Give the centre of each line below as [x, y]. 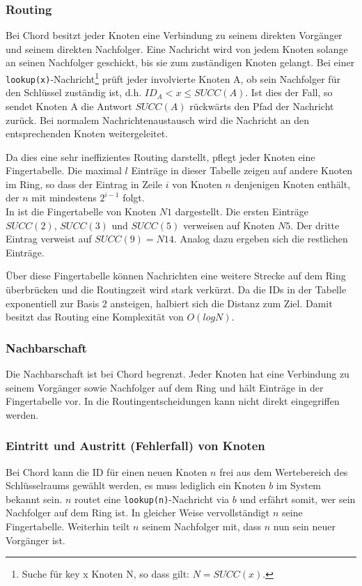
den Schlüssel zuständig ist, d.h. [74, 92]
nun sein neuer [305, 526]
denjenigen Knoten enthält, [292, 184]
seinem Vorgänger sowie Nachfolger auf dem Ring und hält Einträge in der [165, 387]
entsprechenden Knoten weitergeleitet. [87, 133]
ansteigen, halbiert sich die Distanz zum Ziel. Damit [221, 303]
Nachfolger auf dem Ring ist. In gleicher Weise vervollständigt [138, 512]
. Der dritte [315, 225]
